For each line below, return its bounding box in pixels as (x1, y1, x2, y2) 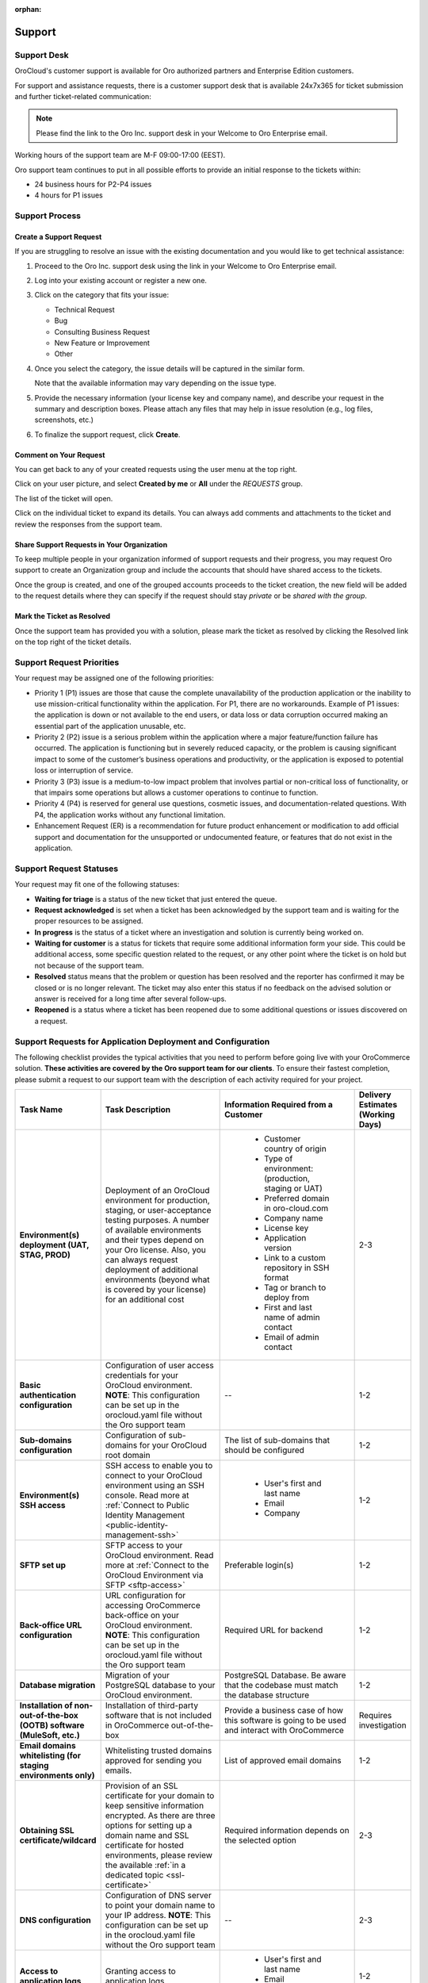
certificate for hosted (105, 1840, 184, 1851)
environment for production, (105, 1195, 210, 1206)
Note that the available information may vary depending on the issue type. (34, 378, 277, 388)
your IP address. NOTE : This (105, 1910, 212, 1921)
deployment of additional (105, 1264, 198, 1275)
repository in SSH (264, 1262, 330, 1273)
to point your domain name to (105, 1900, 216, 1911)
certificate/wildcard (19, 1835, 97, 1846)
